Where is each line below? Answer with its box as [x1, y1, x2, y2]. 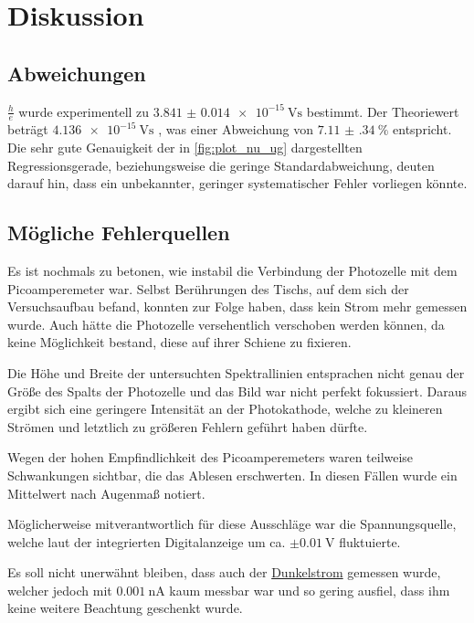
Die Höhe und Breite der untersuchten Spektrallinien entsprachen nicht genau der [7, 363, 465, 382]
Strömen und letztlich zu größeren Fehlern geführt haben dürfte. [7, 417, 368, 436]
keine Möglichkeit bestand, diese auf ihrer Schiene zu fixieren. [7, 333, 352, 352]
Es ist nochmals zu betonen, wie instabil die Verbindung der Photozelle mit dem [7, 260, 458, 280]
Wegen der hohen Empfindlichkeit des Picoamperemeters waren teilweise [7, 448, 414, 467]
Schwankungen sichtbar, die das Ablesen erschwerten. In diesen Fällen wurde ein [7, 465, 458, 484]
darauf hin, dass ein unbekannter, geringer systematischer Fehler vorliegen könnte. [7, 174, 468, 193]
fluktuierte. [339, 532, 401, 551]
